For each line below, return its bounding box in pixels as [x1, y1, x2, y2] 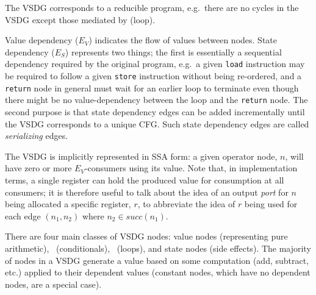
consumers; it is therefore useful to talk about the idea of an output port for [5, 185, 289, 198]
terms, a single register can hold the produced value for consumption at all [5, 173, 284, 186]
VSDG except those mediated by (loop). [5, 13, 156, 26]
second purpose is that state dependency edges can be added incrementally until [5, 105, 305, 118]
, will [285, 149, 304, 162]
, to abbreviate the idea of [137, 197, 235, 210]
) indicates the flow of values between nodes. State [88, 34, 278, 46]
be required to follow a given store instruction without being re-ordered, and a [5, 69, 302, 82]
